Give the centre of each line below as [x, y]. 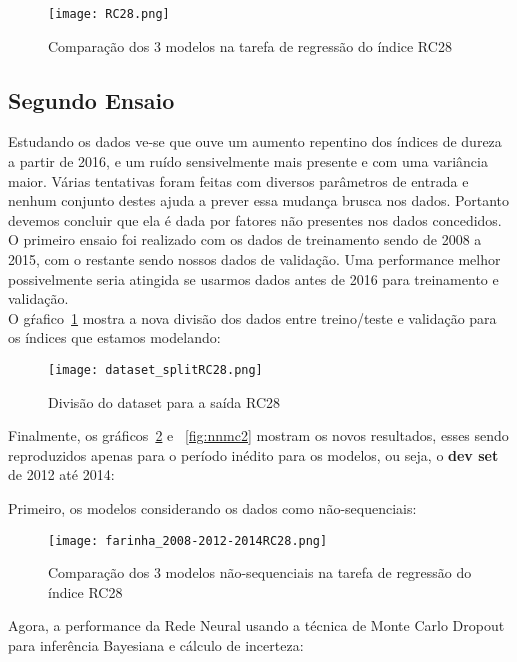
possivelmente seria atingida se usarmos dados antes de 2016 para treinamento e [253, 278]
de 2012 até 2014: [61, 474]
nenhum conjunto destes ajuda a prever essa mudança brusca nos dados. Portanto [259, 200]
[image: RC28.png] [109, 14]
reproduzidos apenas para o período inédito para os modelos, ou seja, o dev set [253, 454]
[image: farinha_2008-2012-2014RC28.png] [188, 540]
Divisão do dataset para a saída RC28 [164, 401]
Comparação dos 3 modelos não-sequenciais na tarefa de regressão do [260, 572]
